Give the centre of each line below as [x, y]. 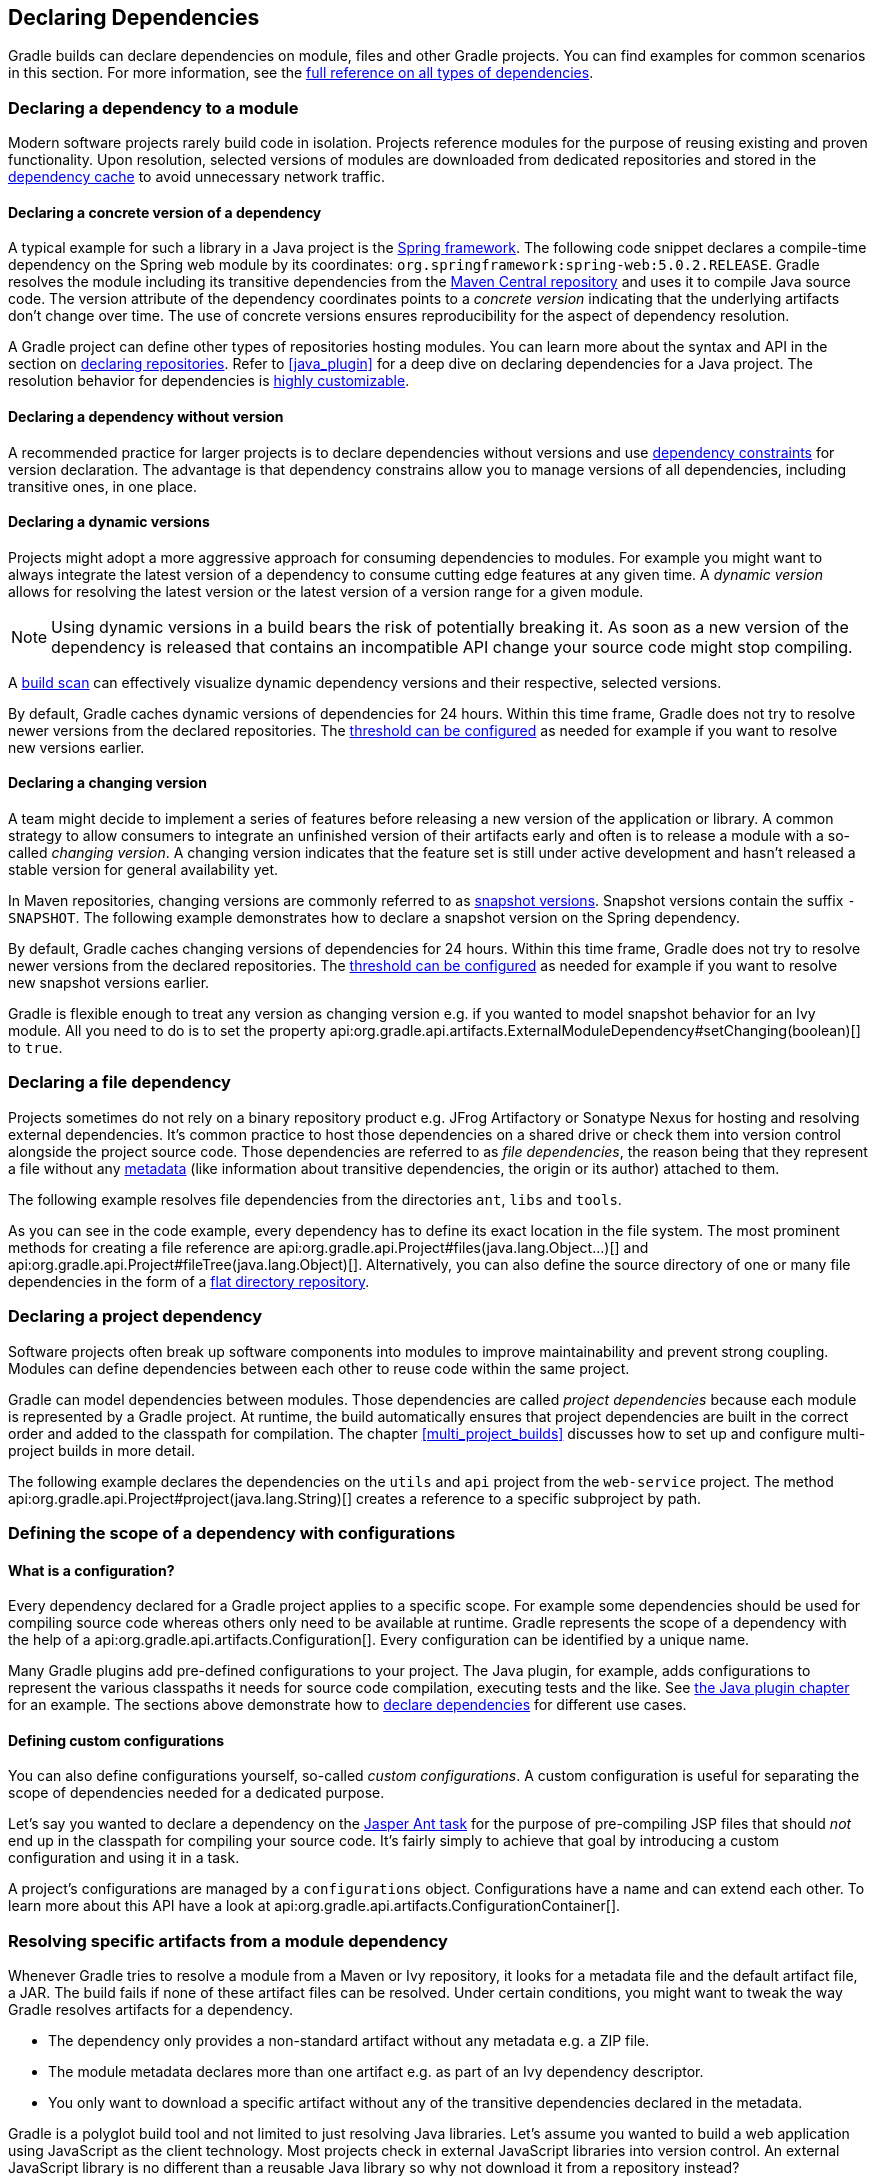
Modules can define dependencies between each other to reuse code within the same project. [319, 1368]
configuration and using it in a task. [124, 1858]
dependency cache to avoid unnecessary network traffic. [196, 177]
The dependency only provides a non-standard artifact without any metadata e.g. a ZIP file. [349, 2041]
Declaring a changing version [107, 783]
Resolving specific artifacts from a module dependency [228, 1940]
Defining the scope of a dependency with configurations [232, 1532]
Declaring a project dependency [135, 1316]
